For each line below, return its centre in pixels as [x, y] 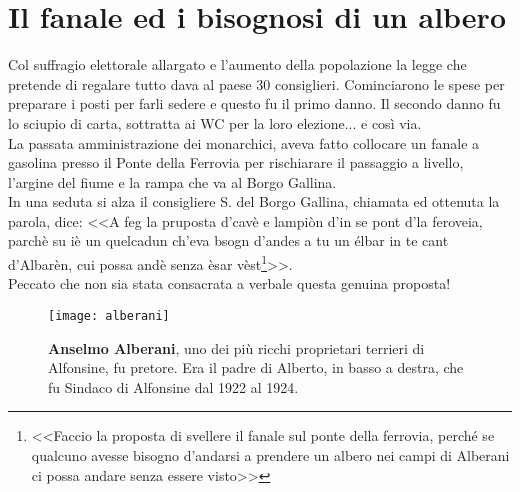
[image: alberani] [109, 315]
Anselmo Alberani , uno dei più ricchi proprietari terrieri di [236, 347]
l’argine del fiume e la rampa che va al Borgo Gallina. [172, 181]
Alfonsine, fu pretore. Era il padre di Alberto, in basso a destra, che [256, 367]
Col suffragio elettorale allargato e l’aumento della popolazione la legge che [237, 64]
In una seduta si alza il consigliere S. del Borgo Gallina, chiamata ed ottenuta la [254, 201]
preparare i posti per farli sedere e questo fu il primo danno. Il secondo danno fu [254, 103]
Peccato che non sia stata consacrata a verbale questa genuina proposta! [229, 283]
